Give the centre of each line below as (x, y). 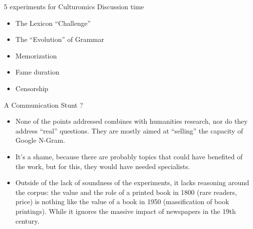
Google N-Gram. (40, 140)
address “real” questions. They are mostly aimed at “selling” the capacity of (129, 130)
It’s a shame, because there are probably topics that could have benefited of (129, 156)
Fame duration (37, 72)
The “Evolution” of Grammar (60, 39)
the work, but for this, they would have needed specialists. (103, 166)
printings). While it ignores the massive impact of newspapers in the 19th (126, 211)
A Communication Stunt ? (43, 105)
